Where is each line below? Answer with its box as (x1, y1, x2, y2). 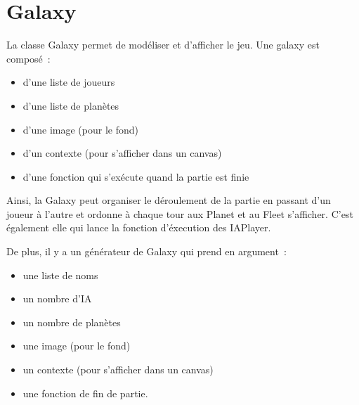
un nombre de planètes (22, 314, 121, 329)
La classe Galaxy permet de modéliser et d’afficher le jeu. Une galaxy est (6, 37, 320, 52)
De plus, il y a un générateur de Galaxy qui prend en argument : (6, 244, 287, 259)
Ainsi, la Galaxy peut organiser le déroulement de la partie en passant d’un (6, 193, 331, 207)
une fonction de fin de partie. (22, 385, 148, 400)
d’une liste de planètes (22, 98, 119, 112)
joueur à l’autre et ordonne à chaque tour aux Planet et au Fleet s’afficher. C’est (6, 206, 353, 221)
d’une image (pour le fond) (22, 122, 138, 136)
